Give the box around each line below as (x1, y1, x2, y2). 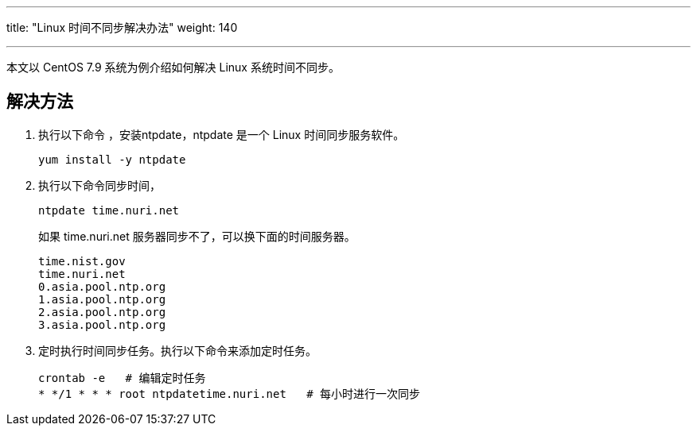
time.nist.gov (38, 254, 126, 268)
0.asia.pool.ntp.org (38, 280, 166, 293)
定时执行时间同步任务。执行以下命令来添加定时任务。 (38, 343, 317, 357)
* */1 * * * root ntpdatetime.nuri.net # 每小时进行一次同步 (38, 387, 421, 400)
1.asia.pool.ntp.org (38, 292, 166, 306)
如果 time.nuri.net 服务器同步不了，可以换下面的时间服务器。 (38, 229, 356, 243)
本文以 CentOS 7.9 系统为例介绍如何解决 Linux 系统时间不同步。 (6, 60, 340, 74)
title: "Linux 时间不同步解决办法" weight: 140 (6, 21, 238, 34)
